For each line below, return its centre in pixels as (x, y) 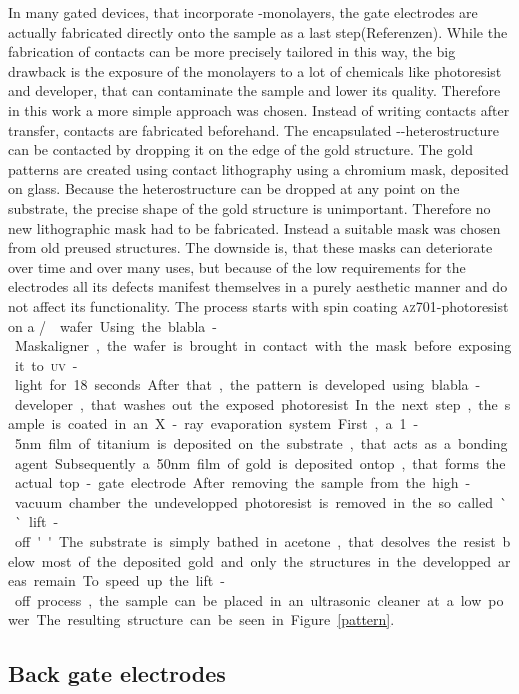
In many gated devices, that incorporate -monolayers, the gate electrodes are (243, 12)
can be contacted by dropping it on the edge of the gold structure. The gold (240, 149)
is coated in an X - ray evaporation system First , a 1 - (235, 423)
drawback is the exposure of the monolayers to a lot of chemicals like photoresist (255, 70)
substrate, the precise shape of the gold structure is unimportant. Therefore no (249, 207)
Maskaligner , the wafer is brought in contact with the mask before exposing (263, 345)
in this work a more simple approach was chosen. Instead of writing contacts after (259, 109)
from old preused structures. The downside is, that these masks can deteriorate (250, 247)
